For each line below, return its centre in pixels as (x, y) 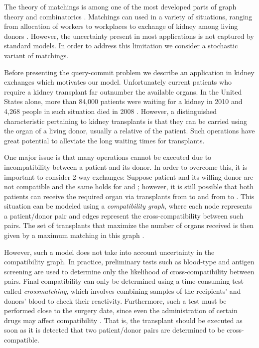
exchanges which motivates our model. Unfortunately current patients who (118, 82)
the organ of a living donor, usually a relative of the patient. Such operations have (129, 131)
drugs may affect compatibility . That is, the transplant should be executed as (123, 320)
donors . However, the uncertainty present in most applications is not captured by (129, 36)
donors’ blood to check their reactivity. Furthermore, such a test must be (115, 300)
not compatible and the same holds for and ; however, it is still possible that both (129, 186)
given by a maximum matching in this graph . (74, 235)
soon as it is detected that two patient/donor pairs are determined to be (114, 330)
